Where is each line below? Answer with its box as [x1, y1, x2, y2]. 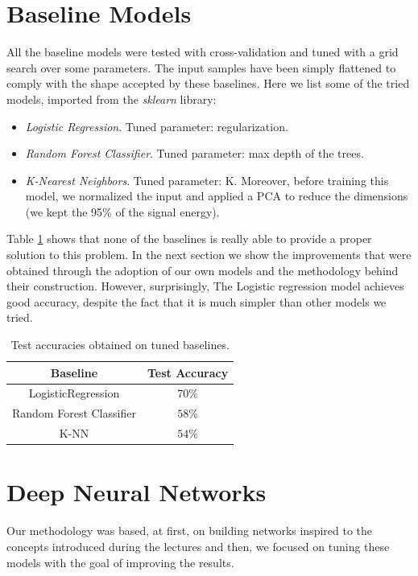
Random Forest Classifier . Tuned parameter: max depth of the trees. [25, 145, 364, 162]
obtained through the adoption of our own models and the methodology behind [6, 261, 399, 278]
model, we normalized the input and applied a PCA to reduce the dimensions [25, 187, 408, 204]
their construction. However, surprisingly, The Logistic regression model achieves [6, 278, 404, 294]
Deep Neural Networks [6, 475, 267, 508]
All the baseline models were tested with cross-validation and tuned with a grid [6, 43, 399, 60]
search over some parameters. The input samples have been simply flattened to [6, 59, 396, 76]
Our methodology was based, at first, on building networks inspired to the [6, 522, 373, 539]
